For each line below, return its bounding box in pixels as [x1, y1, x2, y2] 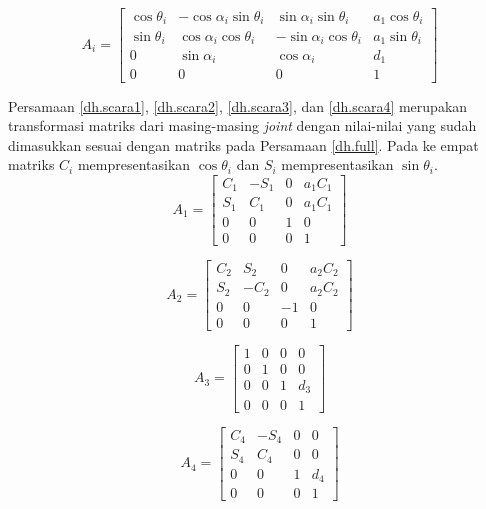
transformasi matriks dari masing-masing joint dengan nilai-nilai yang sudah [8, 115, 477, 136]
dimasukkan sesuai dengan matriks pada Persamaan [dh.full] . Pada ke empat [8, 134, 479, 155]
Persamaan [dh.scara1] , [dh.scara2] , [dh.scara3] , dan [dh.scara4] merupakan [8, 95, 468, 116]
